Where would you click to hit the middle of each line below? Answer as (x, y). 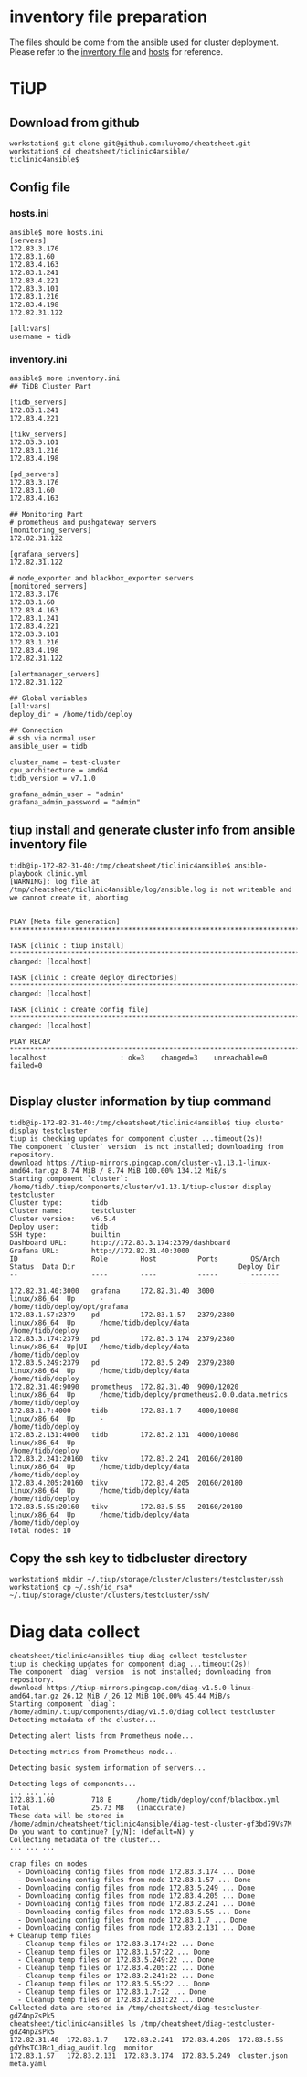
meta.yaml (28, 2064)
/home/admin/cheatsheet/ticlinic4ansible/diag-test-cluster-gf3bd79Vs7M (151, 1824)
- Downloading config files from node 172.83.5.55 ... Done (134, 1912)
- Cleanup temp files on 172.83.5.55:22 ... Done (114, 1984)
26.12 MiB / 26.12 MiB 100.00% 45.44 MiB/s (147, 1696)
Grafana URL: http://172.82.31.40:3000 (100, 1251)
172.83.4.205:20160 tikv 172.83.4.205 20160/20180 (127, 1483)
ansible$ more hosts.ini (57, 232)
